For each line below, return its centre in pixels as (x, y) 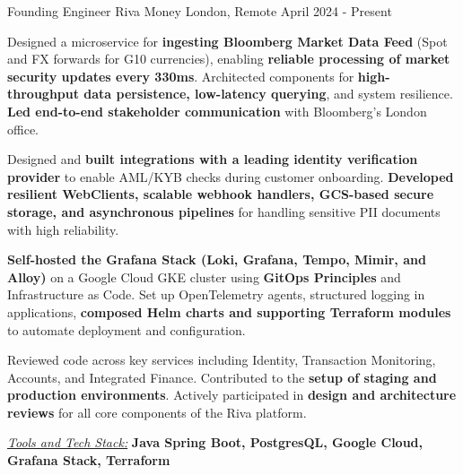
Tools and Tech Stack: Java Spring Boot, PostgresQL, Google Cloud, (215, 442)
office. (23, 129)
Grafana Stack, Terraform (89, 460)
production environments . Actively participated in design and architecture (232, 395)
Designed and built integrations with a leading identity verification (213, 159)
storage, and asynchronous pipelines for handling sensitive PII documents (224, 211)
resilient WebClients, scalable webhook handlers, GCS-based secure (221, 194)
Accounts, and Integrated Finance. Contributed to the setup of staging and (222, 377)
